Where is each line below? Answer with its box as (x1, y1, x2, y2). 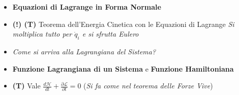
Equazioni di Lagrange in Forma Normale (12, 2, 161, 12)
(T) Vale (12, 80, 41, 91)
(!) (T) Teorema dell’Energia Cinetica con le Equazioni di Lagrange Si (12, 18, 234, 29)
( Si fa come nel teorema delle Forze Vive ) (83, 80, 213, 91)
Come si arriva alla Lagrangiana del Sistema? (12, 46, 156, 56)
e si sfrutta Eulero (82, 28, 139, 39)
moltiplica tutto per (12, 28, 72, 39)
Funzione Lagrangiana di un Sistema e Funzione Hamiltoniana (12, 63, 234, 74)
